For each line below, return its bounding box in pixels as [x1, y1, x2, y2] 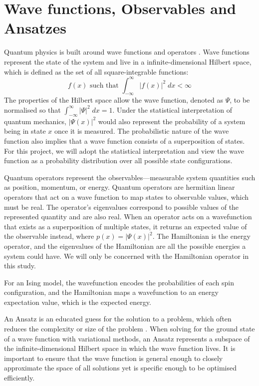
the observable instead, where [4, 231, 94, 241]
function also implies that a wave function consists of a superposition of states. [4, 135, 245, 146]
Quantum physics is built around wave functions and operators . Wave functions [4, 47, 250, 57]
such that [90, 82, 119, 89]
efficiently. [4, 372, 35, 383]
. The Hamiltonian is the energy [152, 231, 251, 241]
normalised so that [4, 104, 61, 115]
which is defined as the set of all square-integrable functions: [4, 66, 189, 77]
